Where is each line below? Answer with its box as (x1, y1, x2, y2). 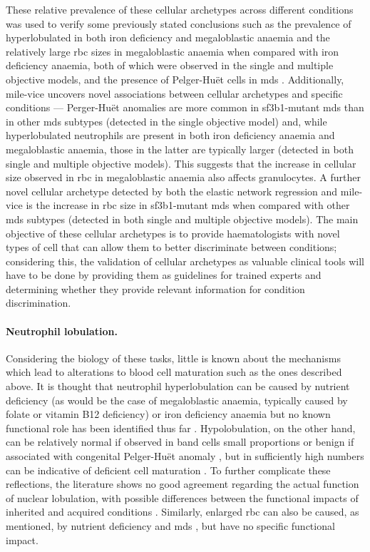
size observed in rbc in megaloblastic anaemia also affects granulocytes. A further (6, 170, 361, 185)
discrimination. (6, 295, 71, 310)
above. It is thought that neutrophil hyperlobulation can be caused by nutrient (6, 379, 350, 394)
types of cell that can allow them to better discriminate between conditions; (6, 240, 337, 255)
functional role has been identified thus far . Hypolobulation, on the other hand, (6, 420, 356, 435)
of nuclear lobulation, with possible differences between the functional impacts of (6, 490, 359, 505)
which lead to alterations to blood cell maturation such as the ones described (6, 364, 342, 379)
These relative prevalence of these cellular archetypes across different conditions (6, 2, 354, 16)
